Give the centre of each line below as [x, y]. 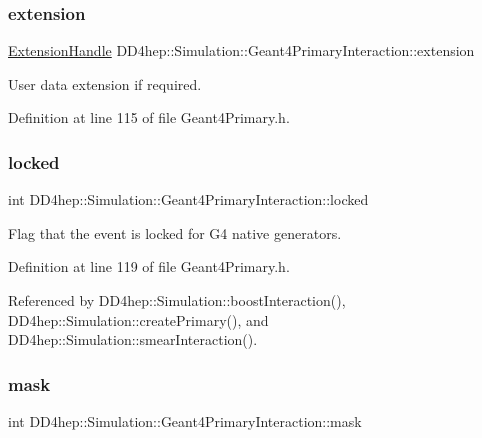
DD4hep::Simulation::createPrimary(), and [138, 319]
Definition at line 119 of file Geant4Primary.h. [149, 266]
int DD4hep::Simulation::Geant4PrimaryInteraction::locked [188, 199]
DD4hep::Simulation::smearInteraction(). [133, 339]
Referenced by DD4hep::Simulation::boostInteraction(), [177, 300]
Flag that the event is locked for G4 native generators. [175, 232]
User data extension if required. [105, 83]
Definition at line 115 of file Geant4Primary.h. [149, 117]
